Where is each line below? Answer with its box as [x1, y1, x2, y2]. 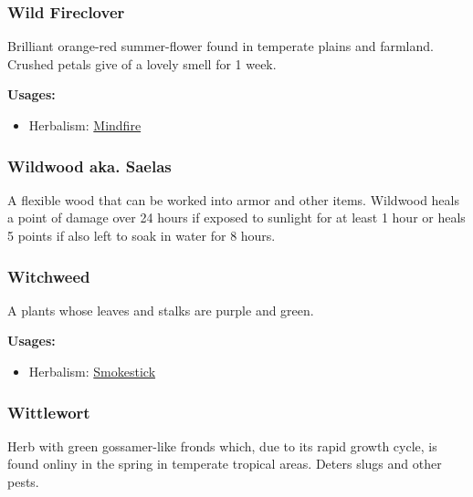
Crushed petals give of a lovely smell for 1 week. [7, 54, 277, 73]
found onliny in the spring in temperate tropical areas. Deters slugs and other [7, 454, 442, 473]
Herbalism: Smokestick [28, 362, 156, 380]
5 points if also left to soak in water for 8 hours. [7, 226, 276, 244]
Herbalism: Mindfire [28, 116, 142, 134]
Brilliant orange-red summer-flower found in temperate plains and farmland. [7, 36, 434, 56]
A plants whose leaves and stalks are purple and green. [7, 300, 314, 319]
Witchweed [7, 264, 90, 287]
